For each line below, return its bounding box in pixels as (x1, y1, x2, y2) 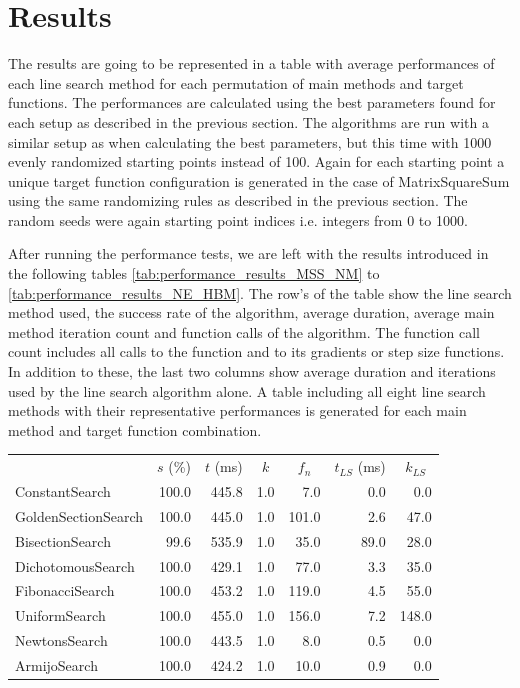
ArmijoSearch (15, 654, 98, 675)
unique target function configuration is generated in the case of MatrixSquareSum (8, 170, 510, 191)
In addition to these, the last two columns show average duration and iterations (8, 361, 496, 382)
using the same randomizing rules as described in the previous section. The (8, 190, 468, 211)
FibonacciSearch (15, 580, 115, 601)
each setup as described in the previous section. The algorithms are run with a (8, 111, 489, 132)
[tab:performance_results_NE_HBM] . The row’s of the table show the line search (8, 282, 512, 303)
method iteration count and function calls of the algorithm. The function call (8, 321, 480, 342)
